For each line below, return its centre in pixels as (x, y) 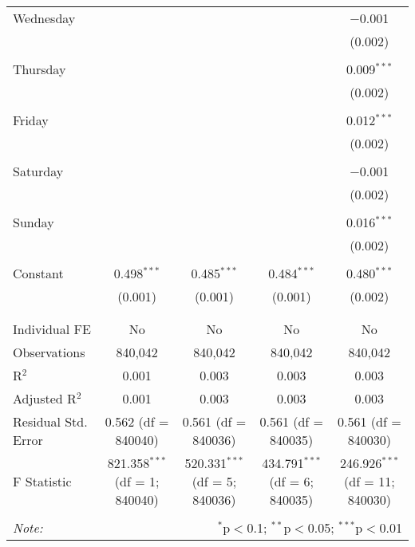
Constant (38, 273)
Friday (31, 120)
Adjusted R (45, 398)
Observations (49, 352)
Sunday (34, 222)
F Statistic (42, 481)
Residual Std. (50, 421)
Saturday (38, 171)
